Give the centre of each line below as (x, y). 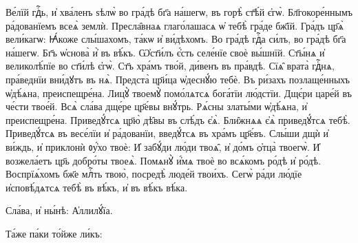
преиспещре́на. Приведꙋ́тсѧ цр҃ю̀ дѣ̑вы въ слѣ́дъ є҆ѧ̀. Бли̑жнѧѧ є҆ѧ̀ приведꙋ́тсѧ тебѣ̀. (178, 119)
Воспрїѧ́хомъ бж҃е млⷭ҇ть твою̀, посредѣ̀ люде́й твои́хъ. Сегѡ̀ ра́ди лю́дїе (154, 174)
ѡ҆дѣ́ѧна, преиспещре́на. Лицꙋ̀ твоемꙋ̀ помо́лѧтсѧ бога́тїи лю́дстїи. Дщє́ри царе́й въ (179, 93)
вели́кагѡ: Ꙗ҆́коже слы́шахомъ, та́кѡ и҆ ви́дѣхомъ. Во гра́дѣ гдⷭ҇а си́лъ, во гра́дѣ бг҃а (176, 39)
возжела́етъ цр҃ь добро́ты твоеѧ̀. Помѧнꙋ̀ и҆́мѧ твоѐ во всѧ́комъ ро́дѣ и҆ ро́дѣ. (164, 160)
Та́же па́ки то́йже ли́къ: (54, 233)
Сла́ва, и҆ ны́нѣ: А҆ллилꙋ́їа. (59, 210)
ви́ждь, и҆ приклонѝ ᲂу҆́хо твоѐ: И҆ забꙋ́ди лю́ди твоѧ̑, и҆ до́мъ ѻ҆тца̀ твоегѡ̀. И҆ (163, 146)
